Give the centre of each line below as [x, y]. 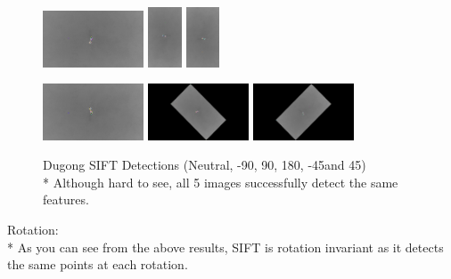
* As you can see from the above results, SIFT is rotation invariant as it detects [225, 247]
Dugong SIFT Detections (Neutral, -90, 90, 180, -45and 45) [205, 165]
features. [66, 199]
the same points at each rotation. [98, 264]
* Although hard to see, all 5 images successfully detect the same [221, 182]
